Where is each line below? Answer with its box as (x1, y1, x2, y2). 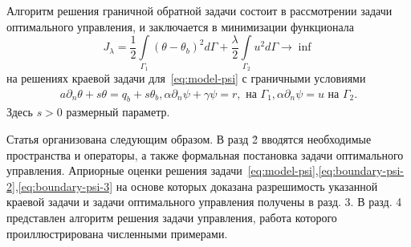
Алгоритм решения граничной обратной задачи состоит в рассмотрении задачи (6, 2, 393, 18)
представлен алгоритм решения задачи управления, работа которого (6, 209, 337, 225)
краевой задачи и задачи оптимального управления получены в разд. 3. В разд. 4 (6, 193, 402, 210)
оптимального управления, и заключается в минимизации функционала (6, 18, 354, 34)
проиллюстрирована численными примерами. (6, 225, 228, 241)
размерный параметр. (66, 103, 170, 120)
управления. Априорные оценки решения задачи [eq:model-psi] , (6, 162, 319, 179)
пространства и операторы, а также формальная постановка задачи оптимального (6, 146, 404, 163)
